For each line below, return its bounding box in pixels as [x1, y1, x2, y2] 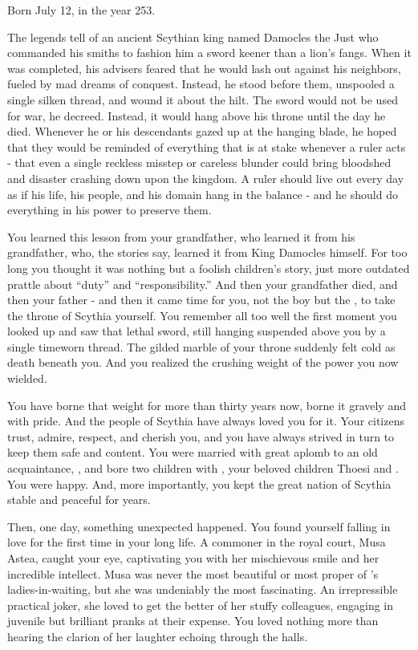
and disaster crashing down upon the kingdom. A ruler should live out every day [7, 169, 404, 186]
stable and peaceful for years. [7, 491, 151, 508]
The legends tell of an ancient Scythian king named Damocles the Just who [7, 28, 379, 45]
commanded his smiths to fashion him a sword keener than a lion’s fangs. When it [7, 44, 412, 61]
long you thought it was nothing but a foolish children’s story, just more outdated [7, 259, 410, 276]
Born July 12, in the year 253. [7, 2, 156, 18]
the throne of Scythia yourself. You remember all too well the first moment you [7, 307, 397, 323]
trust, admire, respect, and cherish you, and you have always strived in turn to [7, 428, 395, 445]
